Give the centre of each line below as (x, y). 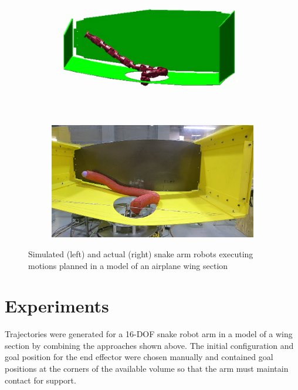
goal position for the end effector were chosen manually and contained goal (139, 357)
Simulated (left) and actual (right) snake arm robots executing (141, 253)
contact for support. (40, 380)
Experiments (57, 306)
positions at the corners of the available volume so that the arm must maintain (147, 369)
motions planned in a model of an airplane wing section (128, 265)
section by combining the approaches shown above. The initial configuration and (149, 345)
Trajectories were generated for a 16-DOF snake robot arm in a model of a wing (149, 334)
